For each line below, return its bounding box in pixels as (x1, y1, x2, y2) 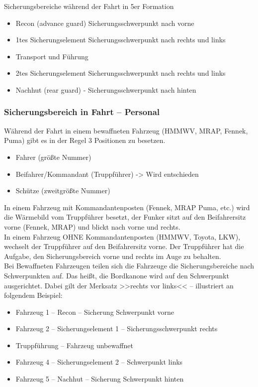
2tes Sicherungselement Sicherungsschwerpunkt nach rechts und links (15, 68, 226, 78)
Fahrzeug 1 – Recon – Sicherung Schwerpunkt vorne (15, 306, 174, 317)
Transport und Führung (15, 51, 88, 61)
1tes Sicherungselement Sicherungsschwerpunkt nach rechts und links (15, 34, 226, 45)
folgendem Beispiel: (4, 290, 63, 300)
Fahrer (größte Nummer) (15, 151, 91, 162)
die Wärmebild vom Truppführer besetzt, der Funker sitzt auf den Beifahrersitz (4, 212, 246, 222)
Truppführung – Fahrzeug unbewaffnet (15, 340, 133, 350)
